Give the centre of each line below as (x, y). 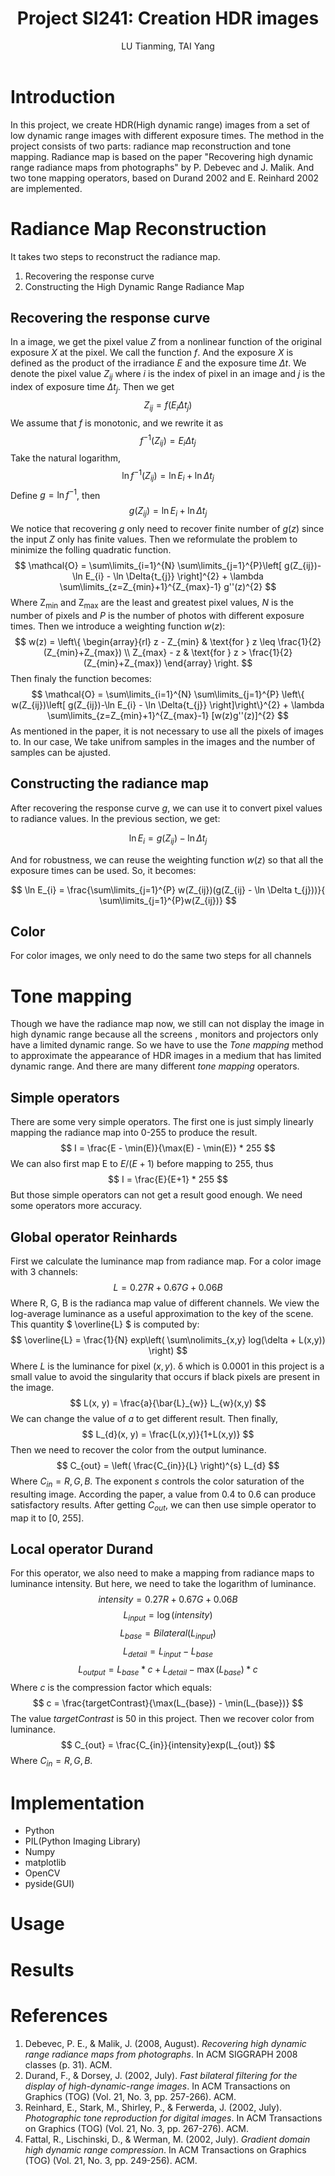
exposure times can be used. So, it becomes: (103, 870)
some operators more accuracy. (76, 1206)
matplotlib (45, 1863)
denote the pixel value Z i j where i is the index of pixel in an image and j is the (168, 375)
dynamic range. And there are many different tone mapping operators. (155, 1066)
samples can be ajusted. (60, 752)
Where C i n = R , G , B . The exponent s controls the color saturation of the (157, 1482)
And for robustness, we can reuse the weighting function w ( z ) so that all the (167, 859)
